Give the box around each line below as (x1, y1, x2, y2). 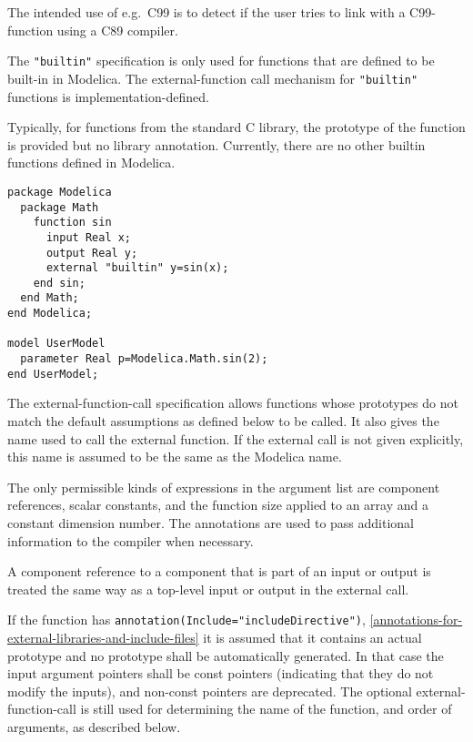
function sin (33, 216, 112, 229)
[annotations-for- (369, 610, 463, 629)
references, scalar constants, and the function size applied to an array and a (7, 495, 428, 514)
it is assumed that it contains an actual (203, 628, 422, 646)
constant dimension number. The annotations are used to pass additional (7, 513, 415, 532)
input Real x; (45, 230, 132, 244)
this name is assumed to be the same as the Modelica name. (7, 447, 342, 466)
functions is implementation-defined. (7, 86, 209, 106)
